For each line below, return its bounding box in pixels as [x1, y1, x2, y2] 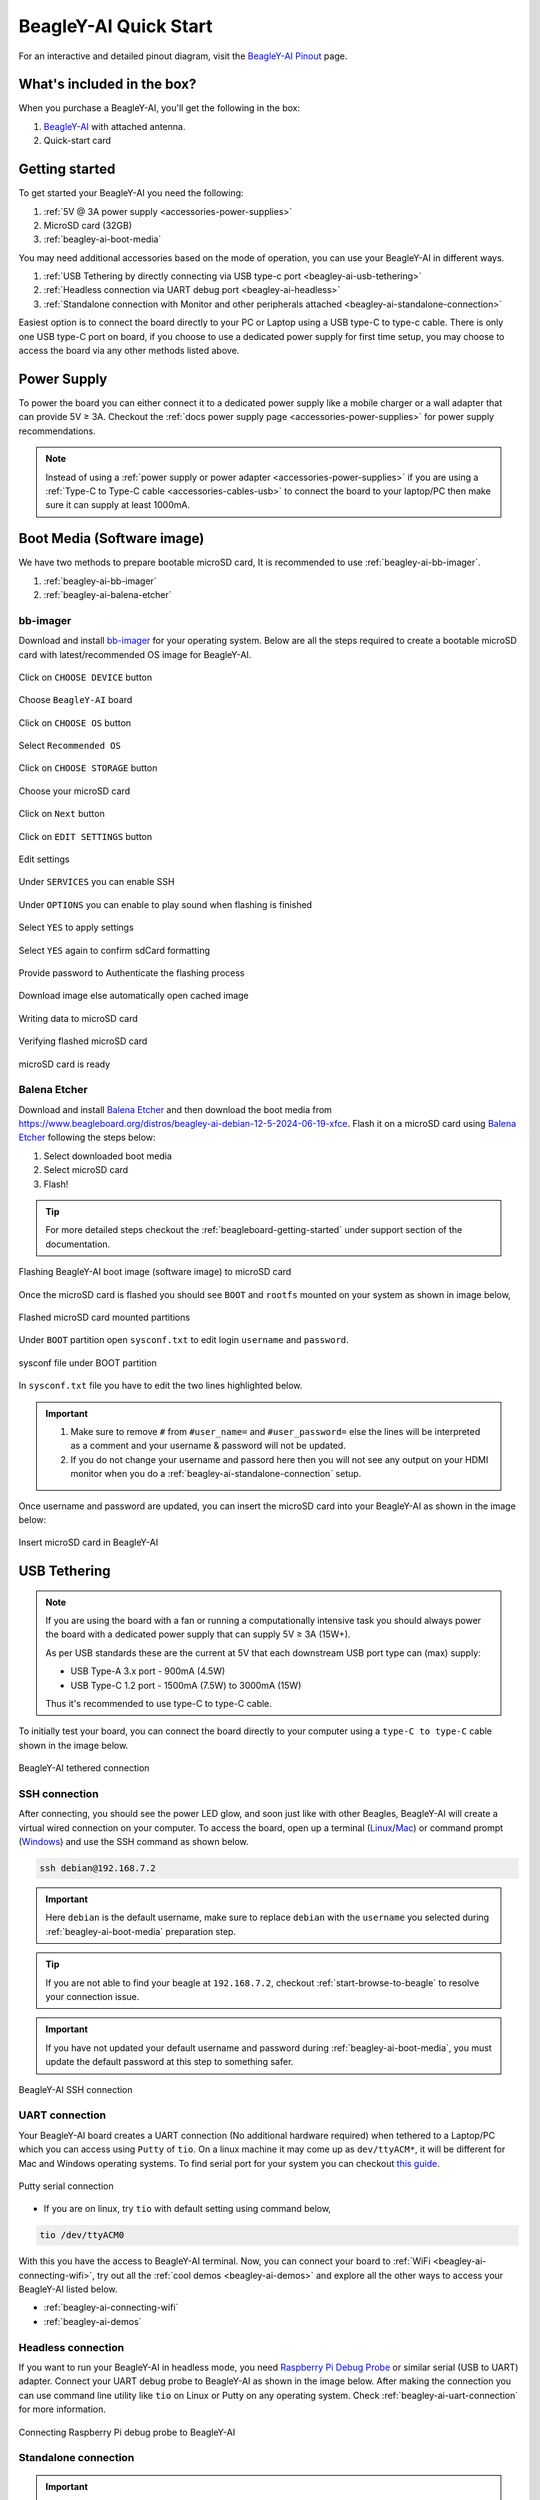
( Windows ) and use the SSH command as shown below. [18, 1836, 249, 1848]
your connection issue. [45, 1991, 140, 2003]
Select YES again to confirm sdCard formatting [18, 944, 210, 956]
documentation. [45, 1238, 111, 1250]
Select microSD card [43, 1164, 129, 1176]
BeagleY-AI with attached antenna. [43, 120, 186, 132]
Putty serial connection [18, 2180, 114, 2192]
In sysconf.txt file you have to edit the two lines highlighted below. [18, 1380, 303, 1392]
